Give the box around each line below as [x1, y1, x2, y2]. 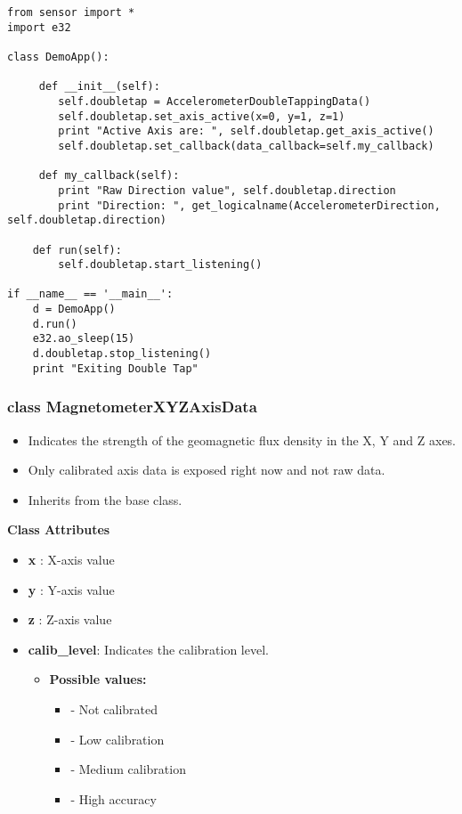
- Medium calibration [70, 760, 186, 778]
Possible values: [49, 670, 147, 688]
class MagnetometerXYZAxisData [7, 395, 257, 418]
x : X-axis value [28, 550, 115, 568]
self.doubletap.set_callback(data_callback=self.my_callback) [58, 139, 434, 152]
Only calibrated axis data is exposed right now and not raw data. [28, 460, 385, 479]
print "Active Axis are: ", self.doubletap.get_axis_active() [58, 125, 434, 138]
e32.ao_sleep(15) [32, 332, 135, 346]
